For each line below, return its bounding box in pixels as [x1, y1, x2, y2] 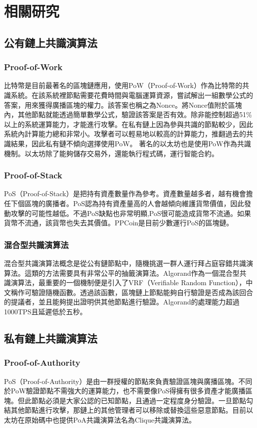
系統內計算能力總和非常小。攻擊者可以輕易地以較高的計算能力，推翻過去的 [4, 128, 246, 139]
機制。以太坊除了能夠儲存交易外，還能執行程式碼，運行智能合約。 [4, 148, 218, 158]
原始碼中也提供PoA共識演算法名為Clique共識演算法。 [24, 414, 196, 425]
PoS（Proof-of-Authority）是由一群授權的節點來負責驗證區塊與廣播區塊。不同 [4, 376, 253, 386]
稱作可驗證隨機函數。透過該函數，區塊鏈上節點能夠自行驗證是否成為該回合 [10, 287, 253, 297]
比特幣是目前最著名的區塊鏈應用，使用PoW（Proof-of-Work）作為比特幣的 [4, 80, 242, 90]
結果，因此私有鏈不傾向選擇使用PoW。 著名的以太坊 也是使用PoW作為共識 [10, 138, 251, 148]
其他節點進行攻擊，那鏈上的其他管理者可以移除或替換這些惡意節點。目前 [10, 405, 246, 415]
